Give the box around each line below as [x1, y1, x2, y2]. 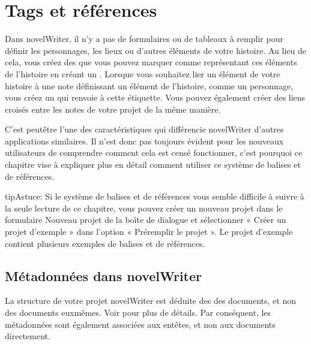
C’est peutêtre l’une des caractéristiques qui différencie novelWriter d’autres [5, 123, 284, 135]
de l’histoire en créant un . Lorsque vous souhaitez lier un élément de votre [5, 67, 280, 80]
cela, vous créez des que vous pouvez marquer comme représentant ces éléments [5, 56, 297, 68]
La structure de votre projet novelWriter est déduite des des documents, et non [5, 294, 296, 307]
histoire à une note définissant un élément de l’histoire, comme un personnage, [5, 79, 293, 92]
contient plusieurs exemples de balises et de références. [5, 237, 205, 249]
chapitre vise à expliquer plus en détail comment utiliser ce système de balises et [5, 158, 301, 171]
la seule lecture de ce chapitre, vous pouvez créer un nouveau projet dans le [5, 201, 283, 214]
